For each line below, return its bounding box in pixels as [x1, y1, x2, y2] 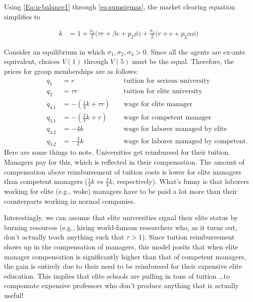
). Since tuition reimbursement [142, 232, 235, 242]
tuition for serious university [123, 77, 210, 84]
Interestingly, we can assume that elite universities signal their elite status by [4, 212, 238, 223]
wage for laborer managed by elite [123, 125, 227, 133]
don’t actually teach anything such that [4, 232, 124, 242]
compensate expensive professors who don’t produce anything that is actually [4, 280, 239, 291]
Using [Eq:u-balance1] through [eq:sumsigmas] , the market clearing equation [4, 1, 235, 11]
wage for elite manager [123, 101, 193, 108]
